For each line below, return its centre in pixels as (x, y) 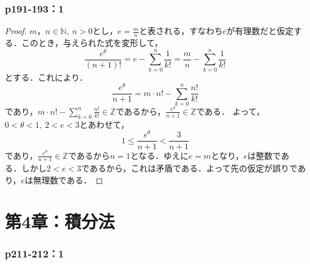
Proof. (16, 31)
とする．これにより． (46, 77)
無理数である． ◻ (68, 179)
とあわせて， (105, 124)
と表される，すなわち (181, 31)
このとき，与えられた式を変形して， (92, 43)
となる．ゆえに (159, 155)
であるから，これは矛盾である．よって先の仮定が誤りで (189, 168)
